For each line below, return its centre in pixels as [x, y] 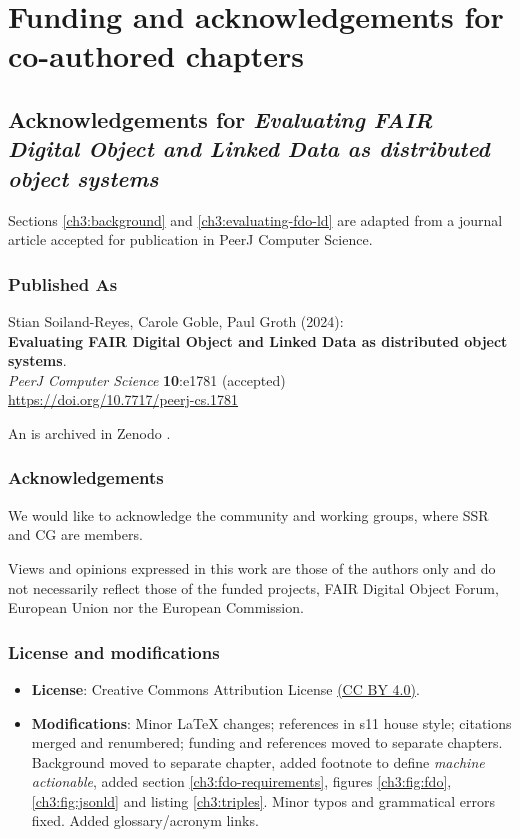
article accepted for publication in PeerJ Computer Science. [190, 239]
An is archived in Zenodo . [89, 432]
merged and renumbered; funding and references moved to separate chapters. [267, 742]
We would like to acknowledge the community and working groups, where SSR [248, 514]
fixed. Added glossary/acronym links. [145, 820]
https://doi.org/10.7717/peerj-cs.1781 [123, 399]
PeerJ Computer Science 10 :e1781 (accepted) [147, 379]
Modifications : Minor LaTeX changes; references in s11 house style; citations [271, 722]
